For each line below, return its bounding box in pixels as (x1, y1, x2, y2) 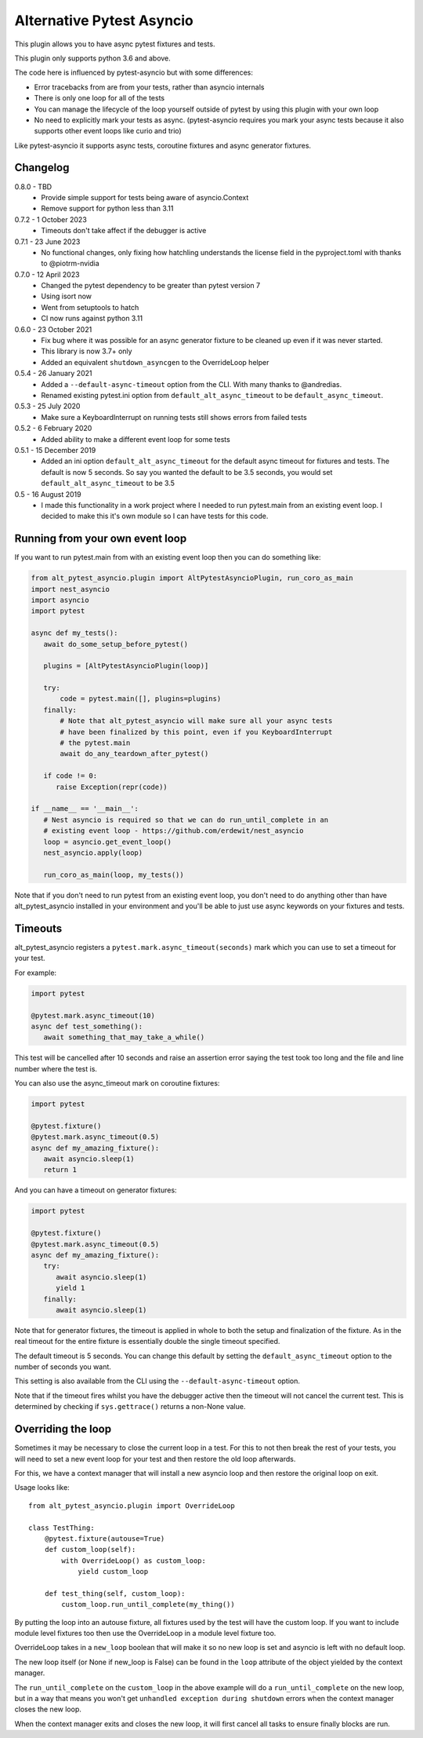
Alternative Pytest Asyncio (14, 12, 193, 29)
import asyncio (31, 595, 89, 604)
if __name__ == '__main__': (31, 805, 139, 813)
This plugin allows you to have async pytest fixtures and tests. (14, 39, 215, 49)
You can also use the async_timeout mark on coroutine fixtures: (14, 1079, 220, 1088)
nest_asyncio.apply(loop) (43, 848, 143, 857)
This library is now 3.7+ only (41, 346, 132, 356)
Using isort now (41, 291, 92, 301)
